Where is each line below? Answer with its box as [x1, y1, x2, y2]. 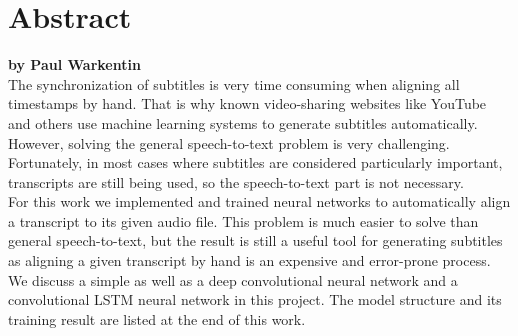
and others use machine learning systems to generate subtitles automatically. [8, 112, 478, 133]
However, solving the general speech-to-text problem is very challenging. [8, 132, 450, 153]
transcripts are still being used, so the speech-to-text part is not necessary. [8, 171, 464, 192]
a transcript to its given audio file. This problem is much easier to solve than [8, 210, 479, 231]
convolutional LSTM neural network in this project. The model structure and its [8, 289, 502, 310]
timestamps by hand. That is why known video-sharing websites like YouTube [8, 93, 487, 114]
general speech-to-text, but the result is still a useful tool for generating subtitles [8, 230, 503, 251]
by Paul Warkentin [8, 54, 141, 75]
